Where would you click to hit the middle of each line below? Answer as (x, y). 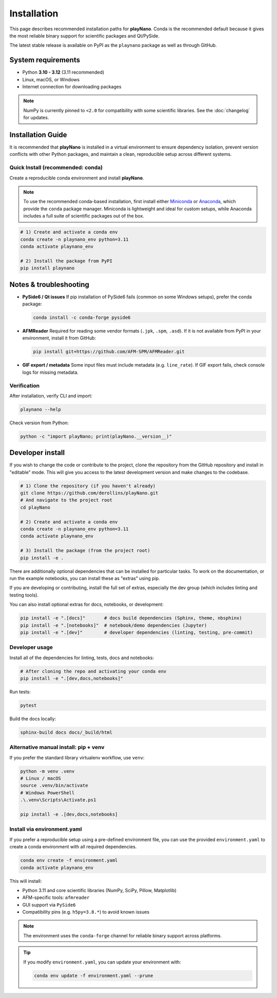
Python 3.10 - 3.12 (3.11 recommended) (63, 72)
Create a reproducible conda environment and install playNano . (77, 178)
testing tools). (24, 595)
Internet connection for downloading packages (72, 87)
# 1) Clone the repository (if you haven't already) (88, 486)
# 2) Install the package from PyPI (66, 261)
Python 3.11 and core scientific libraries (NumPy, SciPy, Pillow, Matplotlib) (100, 890)
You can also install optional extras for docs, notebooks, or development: (86, 605)
